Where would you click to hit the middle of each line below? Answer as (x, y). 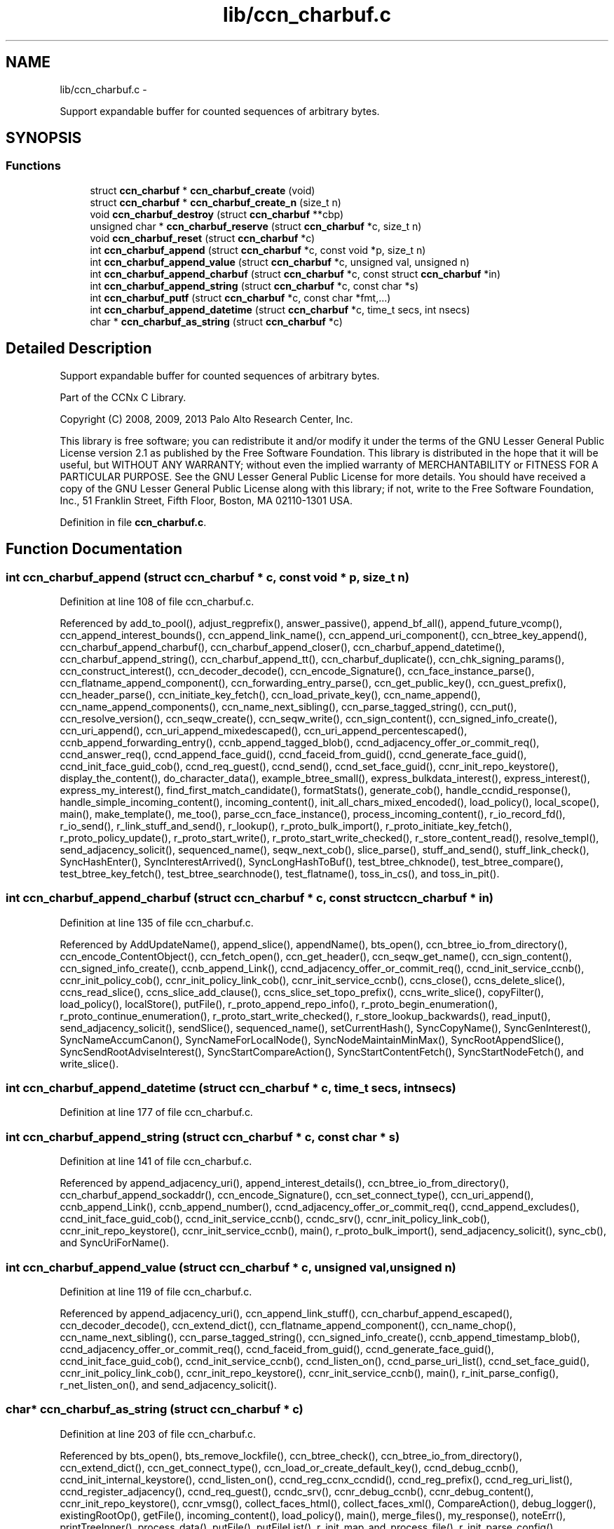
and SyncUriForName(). (115, 1243)
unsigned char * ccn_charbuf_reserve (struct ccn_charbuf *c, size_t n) (256, 226)
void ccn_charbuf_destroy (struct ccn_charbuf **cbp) (217, 214)
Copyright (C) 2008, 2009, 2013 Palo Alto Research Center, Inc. (206, 419)
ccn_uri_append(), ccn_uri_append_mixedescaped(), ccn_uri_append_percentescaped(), (264, 730)
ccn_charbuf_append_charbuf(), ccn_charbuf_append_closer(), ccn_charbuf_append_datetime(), (282, 647)
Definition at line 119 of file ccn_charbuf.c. (156, 1291)
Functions (33, 166)
